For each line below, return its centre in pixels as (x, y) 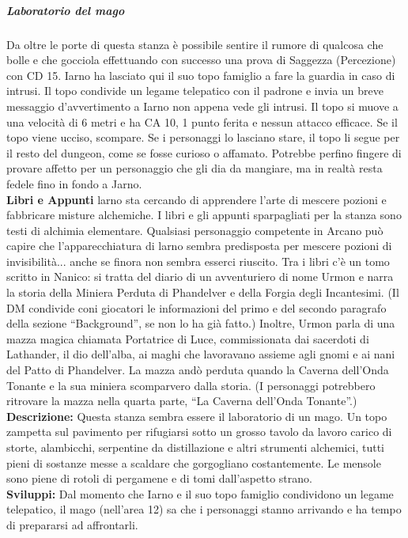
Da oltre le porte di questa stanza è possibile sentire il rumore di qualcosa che (195, 44)
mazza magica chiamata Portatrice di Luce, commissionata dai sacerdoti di (188, 338)
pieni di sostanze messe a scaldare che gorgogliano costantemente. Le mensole (194, 462)
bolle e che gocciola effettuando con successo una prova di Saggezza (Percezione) (201, 60)
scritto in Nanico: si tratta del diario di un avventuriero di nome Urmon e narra (200, 277)
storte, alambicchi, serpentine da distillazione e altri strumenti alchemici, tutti (196, 447)
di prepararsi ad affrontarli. (72, 524)
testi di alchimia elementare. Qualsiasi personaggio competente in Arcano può (195, 230)
